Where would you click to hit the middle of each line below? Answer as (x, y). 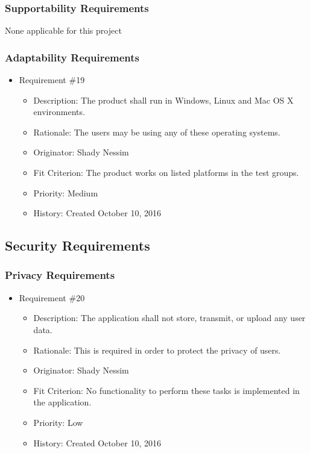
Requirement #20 (52, 297)
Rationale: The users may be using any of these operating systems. (157, 132)
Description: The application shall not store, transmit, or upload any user (169, 318)
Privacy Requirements (60, 275)
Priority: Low (58, 422)
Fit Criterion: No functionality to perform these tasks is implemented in (166, 390)
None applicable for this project (63, 30)
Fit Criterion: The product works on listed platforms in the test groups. (166, 172)
